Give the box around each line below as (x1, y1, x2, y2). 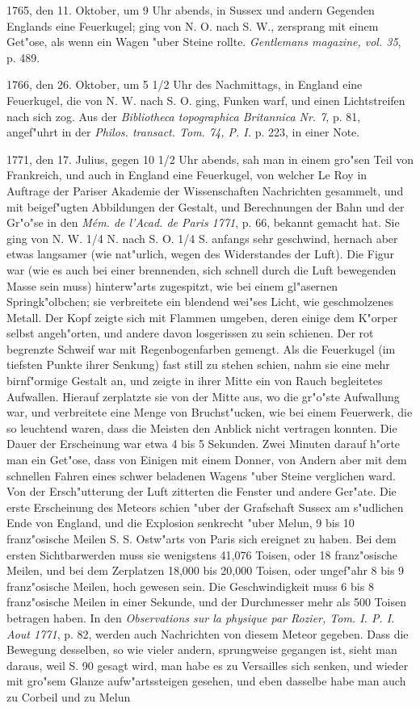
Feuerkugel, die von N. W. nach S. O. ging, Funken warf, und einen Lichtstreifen (6, 91, 405, 108)
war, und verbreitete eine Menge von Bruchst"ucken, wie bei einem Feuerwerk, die (6, 404, 413, 421)
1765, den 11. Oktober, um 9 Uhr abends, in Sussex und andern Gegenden (6, 2, 375, 18)
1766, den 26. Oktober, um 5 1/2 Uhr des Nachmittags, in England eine (6, 76, 363, 93)
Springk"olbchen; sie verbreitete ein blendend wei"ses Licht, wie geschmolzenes (6, 293, 393, 310)
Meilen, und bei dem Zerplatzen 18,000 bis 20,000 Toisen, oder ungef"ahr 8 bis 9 (6, 562, 405, 579)
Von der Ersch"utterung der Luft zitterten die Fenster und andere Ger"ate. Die (6, 483, 397, 500)
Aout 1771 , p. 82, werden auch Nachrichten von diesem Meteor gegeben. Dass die (6, 625, 409, 642)
